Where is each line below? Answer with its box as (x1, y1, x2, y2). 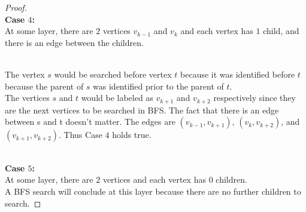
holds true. (112, 128, 152, 141)
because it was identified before (180, 67, 295, 80)
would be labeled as (81, 91, 153, 104)
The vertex (5, 67, 45, 80)
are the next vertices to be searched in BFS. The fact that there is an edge (5, 103, 279, 116)
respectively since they (213, 91, 296, 104)
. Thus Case (59, 128, 102, 141)
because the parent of (5, 79, 84, 92)
